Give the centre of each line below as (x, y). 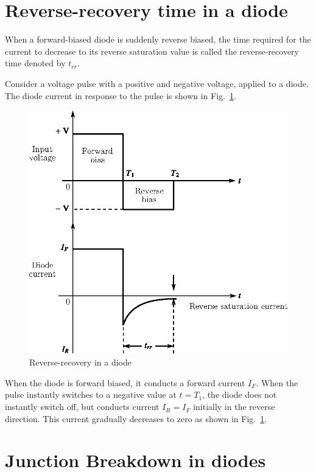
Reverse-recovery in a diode (80, 362)
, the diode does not (240, 394)
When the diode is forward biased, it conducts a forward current (125, 382)
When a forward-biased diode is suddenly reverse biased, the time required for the (158, 39)
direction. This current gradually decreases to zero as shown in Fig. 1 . (136, 418)
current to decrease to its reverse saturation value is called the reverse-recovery (152, 51)
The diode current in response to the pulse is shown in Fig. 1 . (121, 95)
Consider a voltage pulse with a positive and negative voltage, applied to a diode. (157, 83)
